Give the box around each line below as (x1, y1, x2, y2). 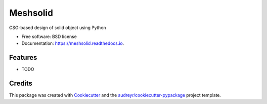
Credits (9, 79, 33, 88)
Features (9, 53, 37, 62)
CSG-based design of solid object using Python (9, 25, 106, 31)
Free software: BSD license (21, 34, 77, 39)
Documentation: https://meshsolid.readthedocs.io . (21, 40, 124, 46)
